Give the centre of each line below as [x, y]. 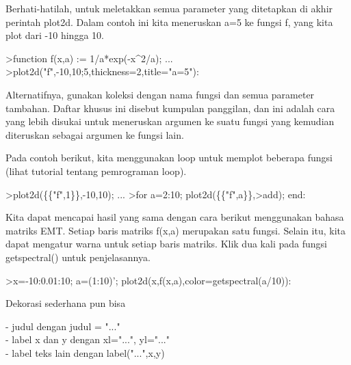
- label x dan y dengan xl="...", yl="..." [88, 339]
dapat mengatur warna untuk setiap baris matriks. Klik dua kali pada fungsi [166, 244]
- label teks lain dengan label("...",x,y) [85, 352]
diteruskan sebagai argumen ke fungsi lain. [95, 134]
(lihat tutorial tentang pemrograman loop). [96, 171]
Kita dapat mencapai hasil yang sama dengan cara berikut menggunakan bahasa [175, 217]
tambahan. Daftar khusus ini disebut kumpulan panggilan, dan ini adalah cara [170, 108]
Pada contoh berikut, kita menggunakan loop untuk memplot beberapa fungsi [169, 158]
